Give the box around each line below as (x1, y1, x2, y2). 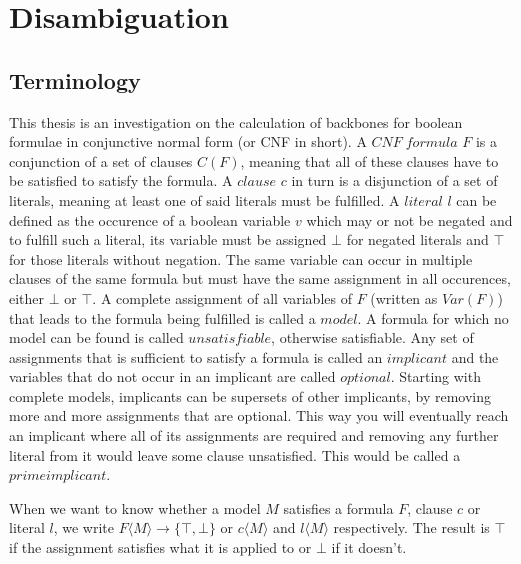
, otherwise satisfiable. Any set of (271, 327, 474, 348)
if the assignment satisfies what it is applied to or (9, 537, 312, 558)
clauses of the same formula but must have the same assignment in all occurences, (9, 268, 511, 289)
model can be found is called (9, 327, 184, 348)
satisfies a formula (283, 497, 394, 518)
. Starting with (390, 366, 481, 387)
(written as (370, 287, 438, 308)
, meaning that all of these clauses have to (240, 150, 499, 171)
